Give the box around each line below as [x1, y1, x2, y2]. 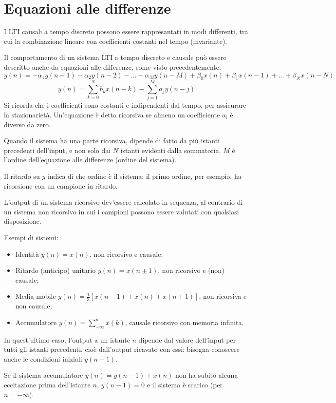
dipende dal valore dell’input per [138, 334, 236, 345]
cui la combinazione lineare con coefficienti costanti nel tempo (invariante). [4, 36, 227, 46]
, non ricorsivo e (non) [158, 265, 224, 275]
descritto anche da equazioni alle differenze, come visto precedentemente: [4, 61, 221, 72]
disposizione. [4, 216, 41, 226]
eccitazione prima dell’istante [4, 379, 91, 389]
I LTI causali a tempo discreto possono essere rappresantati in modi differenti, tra [4, 26, 248, 37]
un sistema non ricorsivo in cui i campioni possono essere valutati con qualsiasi [4, 206, 239, 216]
